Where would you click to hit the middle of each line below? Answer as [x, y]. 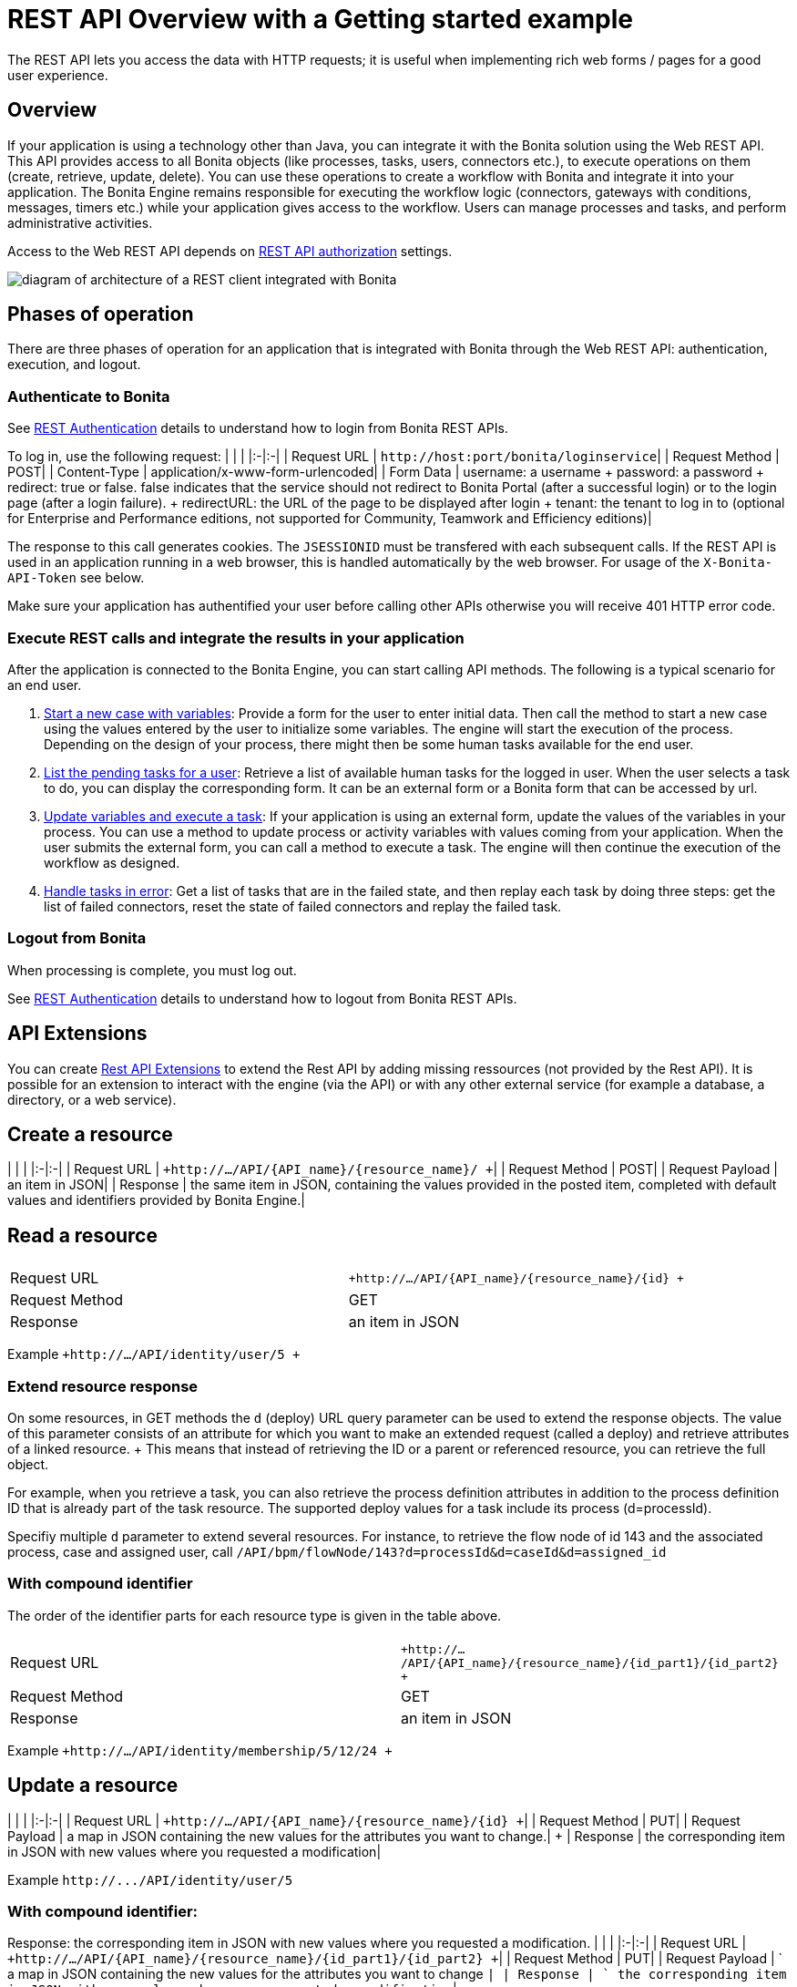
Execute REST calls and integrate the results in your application [236, 638]
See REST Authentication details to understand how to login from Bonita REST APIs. [258, 428]
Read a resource [82, 1235]
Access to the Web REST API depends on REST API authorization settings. [230, 251]
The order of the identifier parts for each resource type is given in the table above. [255, 1615]
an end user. [45, 685]
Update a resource [93, 1786]
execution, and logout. [74, 365]
